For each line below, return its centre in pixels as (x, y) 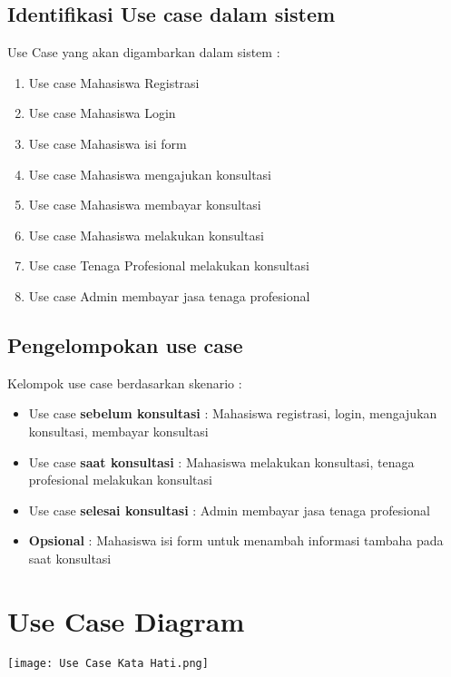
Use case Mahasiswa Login (102, 113)
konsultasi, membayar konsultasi (118, 431)
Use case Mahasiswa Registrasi (114, 82)
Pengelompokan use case (125, 344)
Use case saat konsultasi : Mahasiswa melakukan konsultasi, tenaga (221, 461)
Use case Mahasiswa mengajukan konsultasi (150, 174)
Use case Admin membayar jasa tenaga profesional (169, 295)
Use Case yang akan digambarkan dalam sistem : (144, 52)
